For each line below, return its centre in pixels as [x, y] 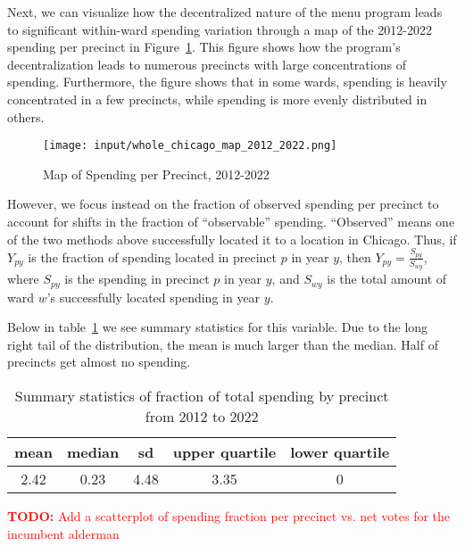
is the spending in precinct [137, 279]
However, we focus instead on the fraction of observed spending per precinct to [223, 204]
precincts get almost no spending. [99, 362]
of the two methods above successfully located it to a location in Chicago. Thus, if [232, 239]
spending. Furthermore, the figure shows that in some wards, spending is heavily [227, 82]
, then [355, 256]
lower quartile [340, 451]
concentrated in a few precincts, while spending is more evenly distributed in [217, 99]
